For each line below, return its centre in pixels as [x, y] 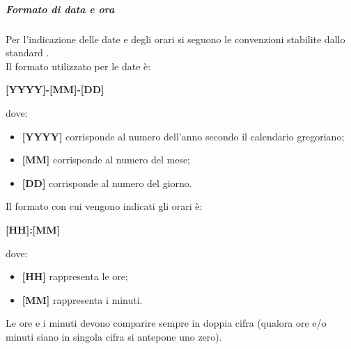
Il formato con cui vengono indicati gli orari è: [104, 206]
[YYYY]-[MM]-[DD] [55, 89]
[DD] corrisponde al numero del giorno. [107, 182]
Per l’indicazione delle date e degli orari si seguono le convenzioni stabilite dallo [175, 39]
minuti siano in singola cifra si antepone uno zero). [114, 336]
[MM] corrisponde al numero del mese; [106, 160]
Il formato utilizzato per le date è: [78, 66]
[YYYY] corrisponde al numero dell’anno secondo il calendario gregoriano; [183, 136]
